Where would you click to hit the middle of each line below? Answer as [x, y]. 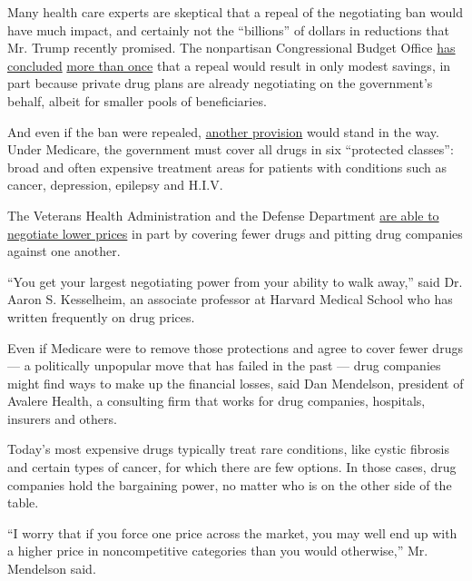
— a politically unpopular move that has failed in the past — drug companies [224, 365]
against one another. [64, 251]
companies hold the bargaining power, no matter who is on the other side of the [230, 484]
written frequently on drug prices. [101, 316]
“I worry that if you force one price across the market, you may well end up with [232, 532]
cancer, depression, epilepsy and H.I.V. [115, 185]
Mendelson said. [52, 569]
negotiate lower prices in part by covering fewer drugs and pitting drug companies [235, 233]
